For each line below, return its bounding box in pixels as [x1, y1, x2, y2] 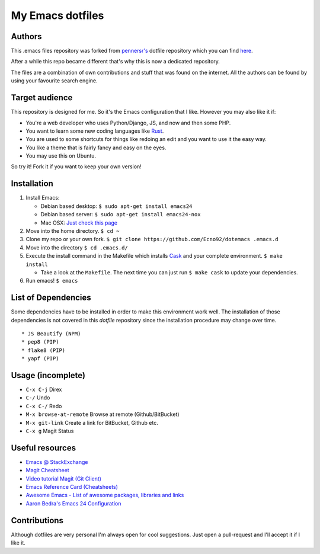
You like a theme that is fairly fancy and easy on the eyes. [25, 144, 167, 151]
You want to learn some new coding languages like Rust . [25, 127, 164, 135]
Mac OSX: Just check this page [40, 219, 118, 226]
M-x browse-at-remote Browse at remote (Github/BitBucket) [25, 411, 180, 418]
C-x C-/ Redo [25, 402, 62, 409]
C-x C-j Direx [25, 386, 62, 393]
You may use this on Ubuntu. [25, 152, 97, 159]
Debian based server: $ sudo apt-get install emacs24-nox [40, 211, 201, 218]
